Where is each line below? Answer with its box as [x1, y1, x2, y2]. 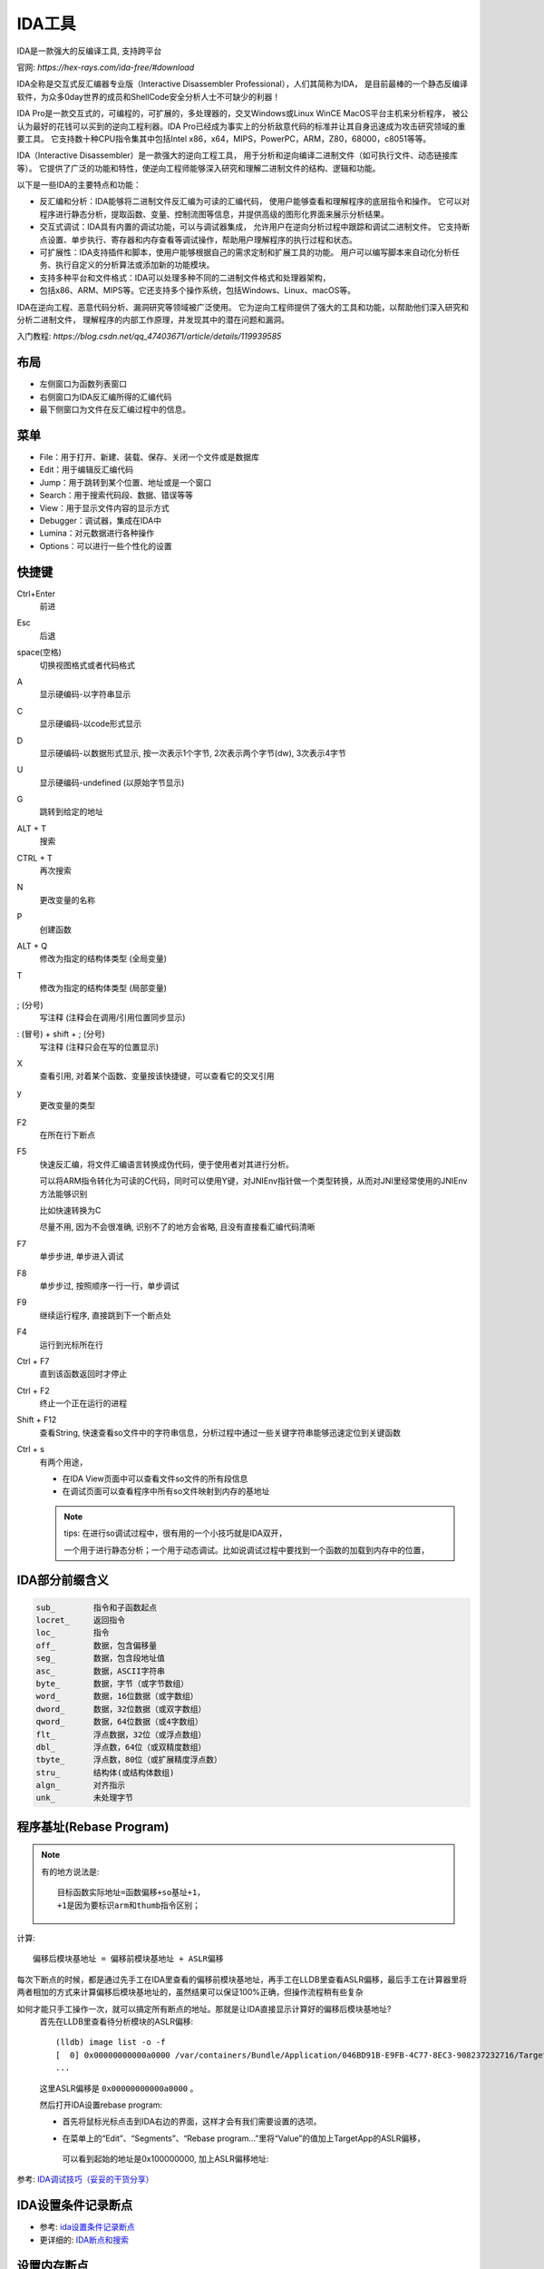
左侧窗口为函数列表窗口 [39, 378, 127, 389]
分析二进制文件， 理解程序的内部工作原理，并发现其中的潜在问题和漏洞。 [16, 314, 289, 325]
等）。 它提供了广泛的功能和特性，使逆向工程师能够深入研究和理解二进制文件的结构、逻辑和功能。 [16, 162, 381, 173]
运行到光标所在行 [39, 1339, 103, 1350]
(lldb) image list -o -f [55, 2038, 166, 2048]
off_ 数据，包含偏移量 [35, 1640, 158, 1651]
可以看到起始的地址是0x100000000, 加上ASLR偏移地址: [62, 2154, 269, 2165]
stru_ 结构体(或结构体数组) [35, 1767, 175, 1778]
